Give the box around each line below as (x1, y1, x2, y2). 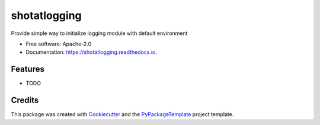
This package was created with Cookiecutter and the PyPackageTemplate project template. (11, 111, 234, 118)
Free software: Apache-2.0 (25, 40, 92, 47)
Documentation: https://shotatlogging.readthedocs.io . (25, 49, 157, 56)
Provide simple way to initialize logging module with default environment (11, 30, 188, 37)
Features (11, 64, 44, 74)
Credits (11, 95, 39, 105)
